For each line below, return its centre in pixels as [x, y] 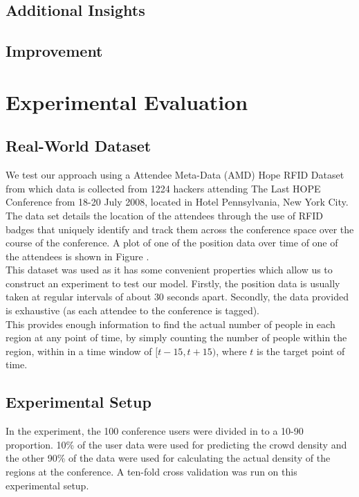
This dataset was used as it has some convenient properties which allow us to [169, 270]
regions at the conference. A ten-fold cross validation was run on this [151, 472]
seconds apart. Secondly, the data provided [258, 297]
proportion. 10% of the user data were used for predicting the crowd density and [176, 444]
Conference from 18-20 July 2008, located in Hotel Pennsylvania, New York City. [177, 202]
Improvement [54, 51]
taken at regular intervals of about [79, 297]
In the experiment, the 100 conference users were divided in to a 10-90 [155, 431]
